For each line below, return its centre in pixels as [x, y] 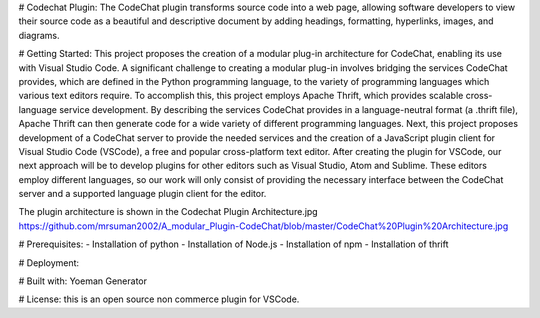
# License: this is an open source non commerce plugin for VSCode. [159, 299]
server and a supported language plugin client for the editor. [142, 194]
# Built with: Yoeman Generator [83, 281]
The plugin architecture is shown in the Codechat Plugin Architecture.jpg [168, 212]
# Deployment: [49, 262]
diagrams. [39, 35]
